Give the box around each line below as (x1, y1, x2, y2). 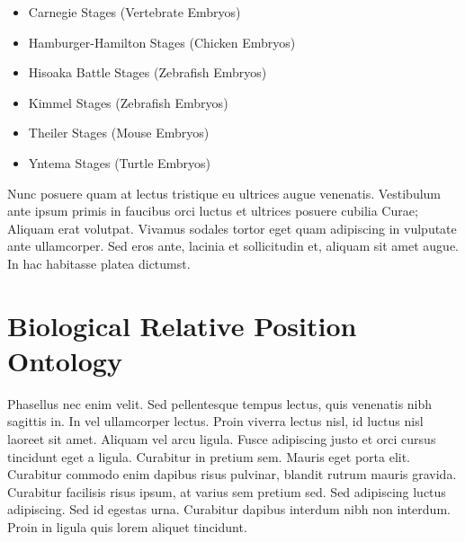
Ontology (7, 342, 122, 378)
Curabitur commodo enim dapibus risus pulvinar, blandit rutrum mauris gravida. (7, 465, 457, 484)
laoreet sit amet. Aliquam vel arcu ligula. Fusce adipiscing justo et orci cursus (7, 430, 436, 449)
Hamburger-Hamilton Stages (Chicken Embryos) (28, 32, 296, 51)
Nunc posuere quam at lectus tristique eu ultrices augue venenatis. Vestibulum (7, 183, 442, 202)
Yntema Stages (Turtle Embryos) (28, 153, 211, 172)
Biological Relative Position (7, 307, 357, 343)
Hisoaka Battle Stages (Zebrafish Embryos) (28, 63, 267, 82)
